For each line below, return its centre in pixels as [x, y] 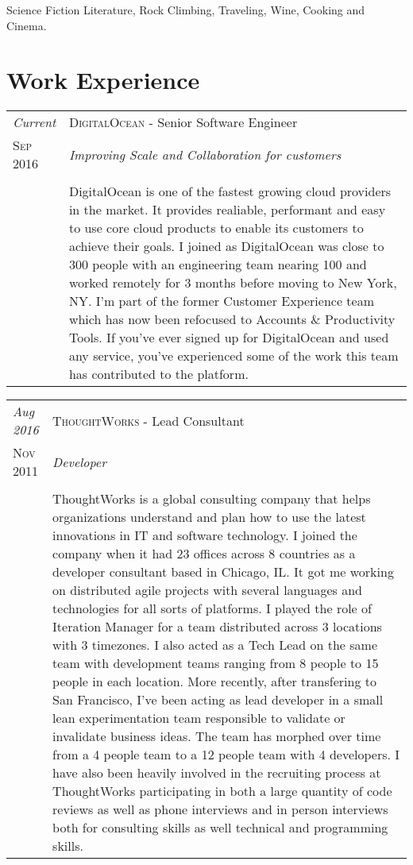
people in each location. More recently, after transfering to [214, 682]
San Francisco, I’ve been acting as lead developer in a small [218, 700]
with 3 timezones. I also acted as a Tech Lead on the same [215, 645]
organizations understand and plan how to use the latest [209, 517]
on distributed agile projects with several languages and [207, 590]
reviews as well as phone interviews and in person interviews [220, 809]
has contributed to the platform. [158, 374]
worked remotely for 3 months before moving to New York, [233, 283]
